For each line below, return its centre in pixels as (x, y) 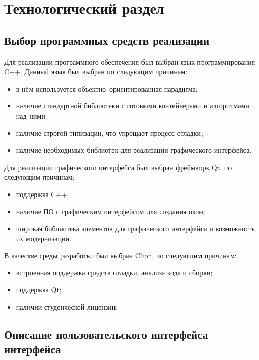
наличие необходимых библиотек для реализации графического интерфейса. (134, 150)
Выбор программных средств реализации (107, 40)
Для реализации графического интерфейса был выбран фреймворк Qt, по (118, 167)
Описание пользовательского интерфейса (106, 334)
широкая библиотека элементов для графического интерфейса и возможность (135, 228)
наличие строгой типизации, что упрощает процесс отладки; (109, 133)
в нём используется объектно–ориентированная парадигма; (107, 88)
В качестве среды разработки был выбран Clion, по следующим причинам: (120, 255)
